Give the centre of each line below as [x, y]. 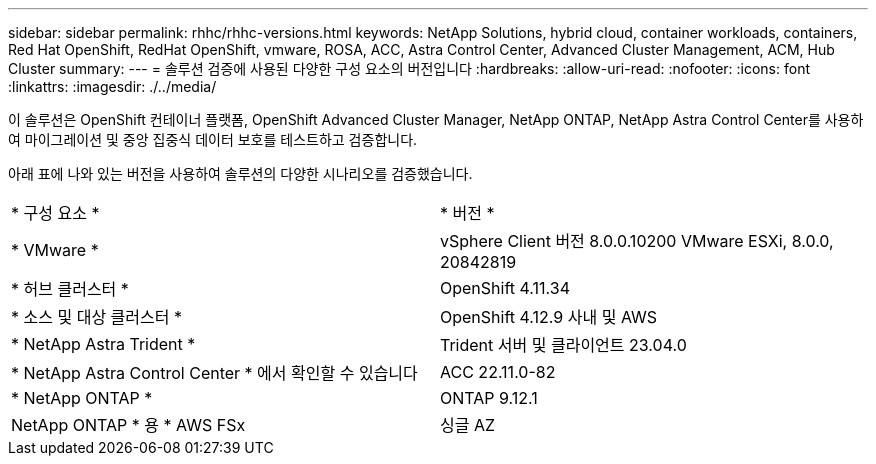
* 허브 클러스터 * [70, 289]
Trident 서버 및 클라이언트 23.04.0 [563, 345]
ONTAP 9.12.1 [489, 398]
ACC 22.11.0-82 [498, 372]
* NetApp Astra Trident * [103, 344]
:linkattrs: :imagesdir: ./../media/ [112, 86]
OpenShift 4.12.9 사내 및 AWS [549, 317]
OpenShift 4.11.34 [505, 288]
